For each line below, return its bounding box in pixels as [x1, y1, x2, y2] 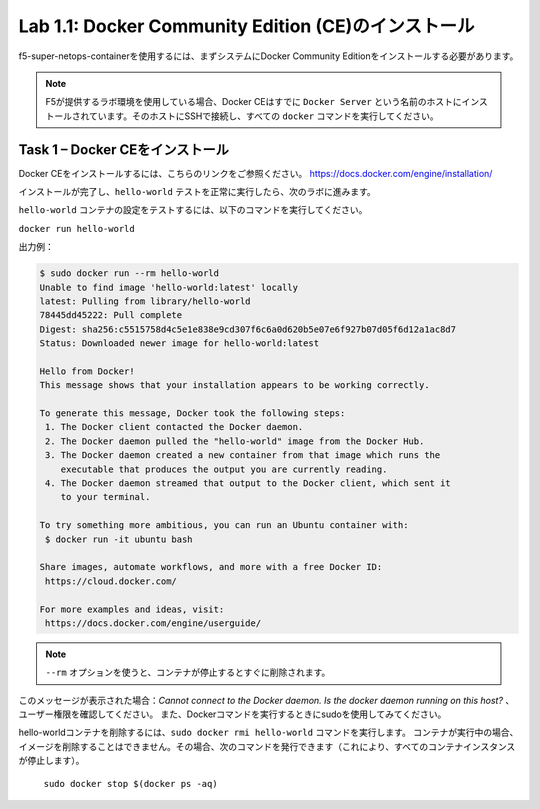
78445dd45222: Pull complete [39, 310, 183, 321]
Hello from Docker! [39, 365, 135, 377]
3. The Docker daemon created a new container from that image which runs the [45, 450, 441, 461]
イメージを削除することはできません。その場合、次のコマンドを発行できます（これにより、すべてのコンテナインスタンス [18, 740, 516, 752]
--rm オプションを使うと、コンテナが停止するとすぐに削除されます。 [45, 666, 331, 679]
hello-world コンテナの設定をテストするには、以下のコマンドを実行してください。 [18, 204, 368, 216]
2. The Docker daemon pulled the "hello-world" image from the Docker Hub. [45, 435, 425, 447]
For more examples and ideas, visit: [39, 603, 225, 615]
